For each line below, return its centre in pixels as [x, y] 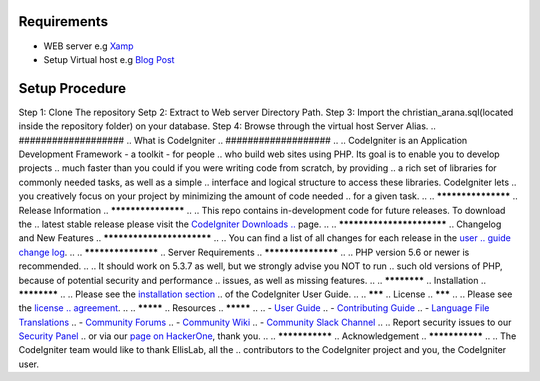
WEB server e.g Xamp [88, 46]
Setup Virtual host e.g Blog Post [109, 59]
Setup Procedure [72, 88]
